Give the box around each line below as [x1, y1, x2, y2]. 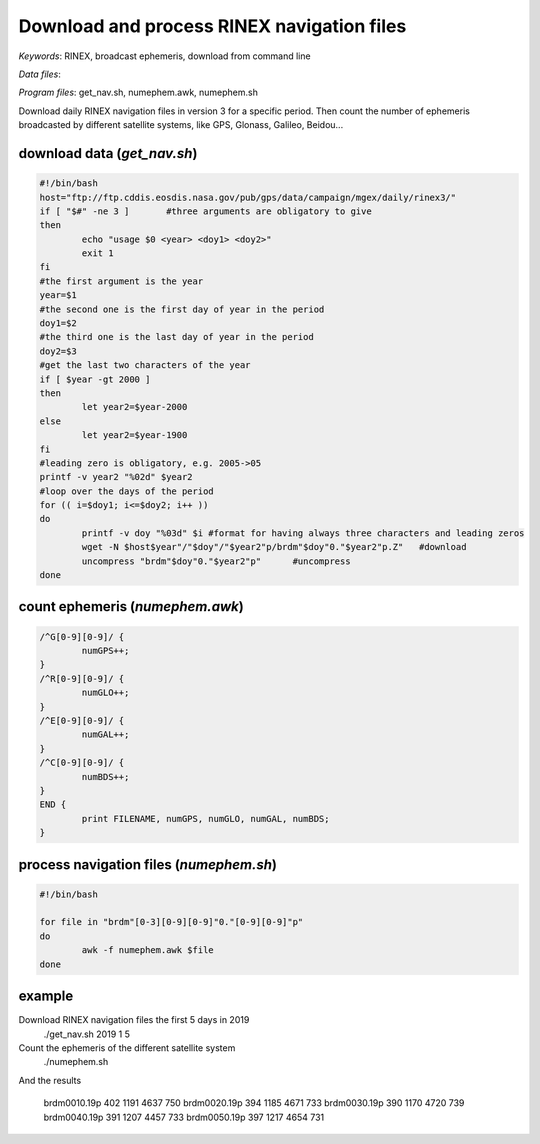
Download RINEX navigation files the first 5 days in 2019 [18, 1014, 250, 1026]
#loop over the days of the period [39, 485, 214, 497]
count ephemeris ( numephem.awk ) [18, 598, 244, 615]
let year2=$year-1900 [81, 430, 188, 441]
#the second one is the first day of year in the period [39, 303, 325, 315]
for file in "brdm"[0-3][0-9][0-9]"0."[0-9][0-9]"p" [39, 916, 304, 928]
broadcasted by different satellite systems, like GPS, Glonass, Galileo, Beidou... [18, 119, 344, 131]
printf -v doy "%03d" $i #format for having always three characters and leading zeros [81, 527, 525, 539]
